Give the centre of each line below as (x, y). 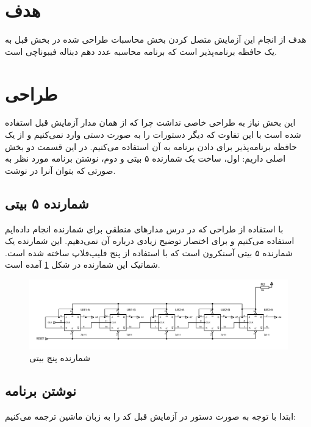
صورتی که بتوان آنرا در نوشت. (60, 170)
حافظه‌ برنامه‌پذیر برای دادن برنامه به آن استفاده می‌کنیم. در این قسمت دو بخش (151, 146)
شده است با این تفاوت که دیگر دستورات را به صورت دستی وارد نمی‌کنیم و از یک (153, 135)
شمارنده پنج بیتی (60, 358)
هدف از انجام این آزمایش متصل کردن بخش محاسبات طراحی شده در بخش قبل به (156, 39)
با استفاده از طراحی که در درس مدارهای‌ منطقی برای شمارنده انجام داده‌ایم (144, 228)
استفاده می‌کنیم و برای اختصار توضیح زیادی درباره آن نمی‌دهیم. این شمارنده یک (150, 241)
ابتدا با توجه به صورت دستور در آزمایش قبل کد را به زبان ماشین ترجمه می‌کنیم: (150, 416)
